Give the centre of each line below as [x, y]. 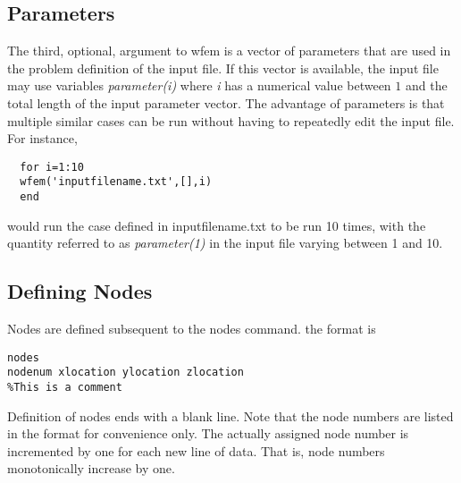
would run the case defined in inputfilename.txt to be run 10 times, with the [217, 225]
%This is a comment [65, 388]
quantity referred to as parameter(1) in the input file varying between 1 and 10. [225, 243]
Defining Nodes [80, 291]
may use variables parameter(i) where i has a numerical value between [199, 85]
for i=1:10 [52, 167]
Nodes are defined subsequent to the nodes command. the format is [192, 329]
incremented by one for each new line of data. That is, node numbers [196, 450]
